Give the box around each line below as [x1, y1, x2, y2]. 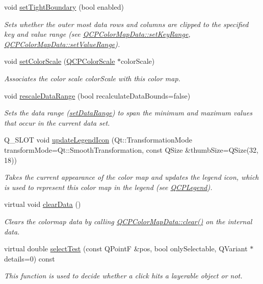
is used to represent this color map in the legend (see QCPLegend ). [4, 181, 213, 192]
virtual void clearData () [4, 199, 81, 209]
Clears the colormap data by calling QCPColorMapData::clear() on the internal [4, 216, 252, 226]
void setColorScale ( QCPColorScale [4, 56, 115, 66]
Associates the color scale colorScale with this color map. [4, 73, 180, 83]
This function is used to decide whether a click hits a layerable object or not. [4, 270, 243, 281]
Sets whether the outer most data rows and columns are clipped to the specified [4, 18, 249, 29]
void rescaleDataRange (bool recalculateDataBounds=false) [4, 90, 191, 101]
